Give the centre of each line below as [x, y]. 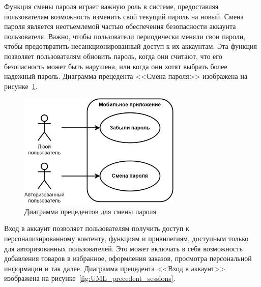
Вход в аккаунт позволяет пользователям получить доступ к [97, 228]
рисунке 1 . [21, 86]
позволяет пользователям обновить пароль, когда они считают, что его [113, 56]
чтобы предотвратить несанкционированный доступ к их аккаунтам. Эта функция [130, 46]
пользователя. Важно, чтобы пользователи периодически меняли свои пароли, [125, 36]
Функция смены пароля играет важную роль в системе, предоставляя [111, 6]
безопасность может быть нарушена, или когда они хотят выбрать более [116, 66]
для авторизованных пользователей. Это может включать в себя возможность [123, 248]
